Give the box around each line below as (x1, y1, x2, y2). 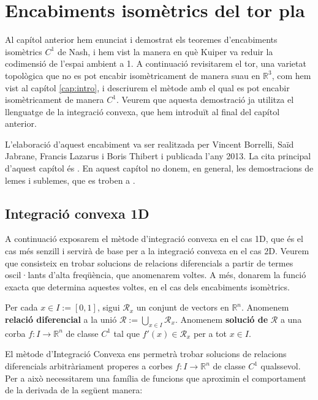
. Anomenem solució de (175, 313, 268, 326)
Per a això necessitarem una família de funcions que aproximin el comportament (5, 371, 306, 384)
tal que (113, 326, 140, 339)
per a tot (193, 326, 227, 339)
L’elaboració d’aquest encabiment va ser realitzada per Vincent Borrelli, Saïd (5, 137, 294, 150)
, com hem (271, 69, 311, 81)
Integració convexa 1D (5, 203, 150, 222)
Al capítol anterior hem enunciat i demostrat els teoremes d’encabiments (5, 33, 278, 46)
